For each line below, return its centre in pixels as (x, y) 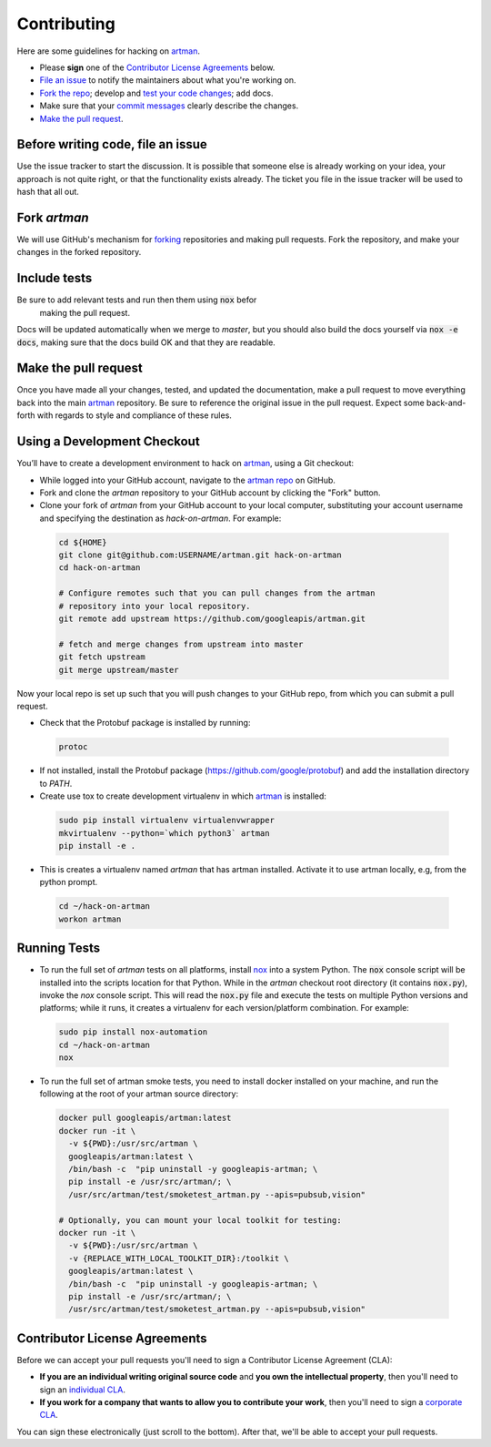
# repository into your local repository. (155, 606)
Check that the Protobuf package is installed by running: (145, 723)
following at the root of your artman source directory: (139, 1094)
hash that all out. (48, 192)
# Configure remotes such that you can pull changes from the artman (217, 593)
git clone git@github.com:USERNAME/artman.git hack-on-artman (200, 555)
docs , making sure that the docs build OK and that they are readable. (146, 342)
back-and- (446, 403)
